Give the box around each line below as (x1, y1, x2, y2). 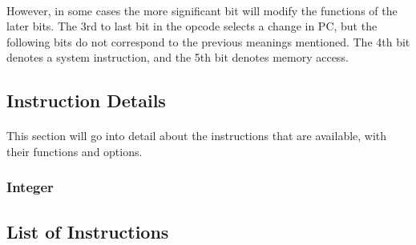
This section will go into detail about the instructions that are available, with (6, 127, 387, 144)
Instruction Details (6, 88, 166, 113)
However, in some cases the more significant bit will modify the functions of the (6, 2, 398, 18)
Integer (6, 177, 54, 197)
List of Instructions (6, 219, 169, 243)
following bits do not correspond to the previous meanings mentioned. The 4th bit (6, 33, 410, 50)
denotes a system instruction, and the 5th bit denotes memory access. (6, 49, 349, 66)
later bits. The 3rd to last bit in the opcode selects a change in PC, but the (6, 18, 378, 34)
